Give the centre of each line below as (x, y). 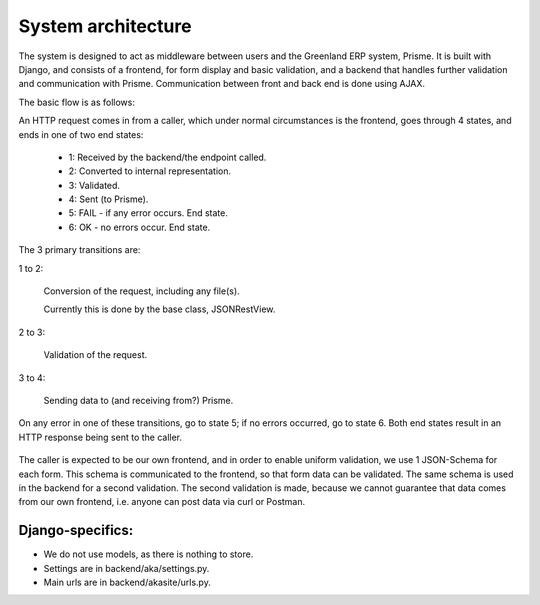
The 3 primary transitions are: (79, 250)
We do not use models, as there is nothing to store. (148, 554)
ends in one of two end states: (81, 134)
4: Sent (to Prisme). (108, 199)
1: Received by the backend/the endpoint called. (167, 157)
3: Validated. (94, 185)
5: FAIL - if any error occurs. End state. (148, 213)
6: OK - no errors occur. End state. (139, 227)
